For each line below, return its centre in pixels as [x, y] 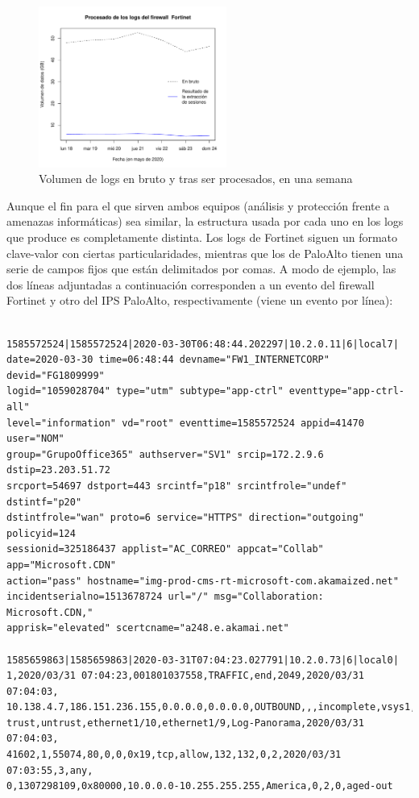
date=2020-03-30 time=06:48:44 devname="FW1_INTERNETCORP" [168, 360]
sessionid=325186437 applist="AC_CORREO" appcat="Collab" [165, 549]
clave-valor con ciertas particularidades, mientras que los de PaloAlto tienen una [205, 253]
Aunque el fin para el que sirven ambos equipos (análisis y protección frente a [198, 205]
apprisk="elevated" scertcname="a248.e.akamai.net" [148, 628]
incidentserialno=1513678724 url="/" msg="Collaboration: [165, 597]
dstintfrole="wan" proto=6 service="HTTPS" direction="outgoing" [185, 518]
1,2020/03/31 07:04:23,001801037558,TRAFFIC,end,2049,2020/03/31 [185, 676]
